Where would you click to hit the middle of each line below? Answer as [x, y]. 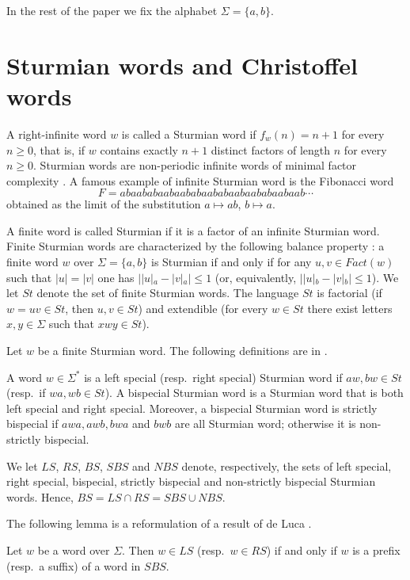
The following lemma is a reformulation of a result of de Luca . [159, 523]
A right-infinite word [57, 134]
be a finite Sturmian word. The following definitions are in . [182, 351]
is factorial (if [349, 293]
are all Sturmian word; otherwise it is [265, 424]
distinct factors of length [271, 149]
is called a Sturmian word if [189, 134]
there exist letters [350, 308]
